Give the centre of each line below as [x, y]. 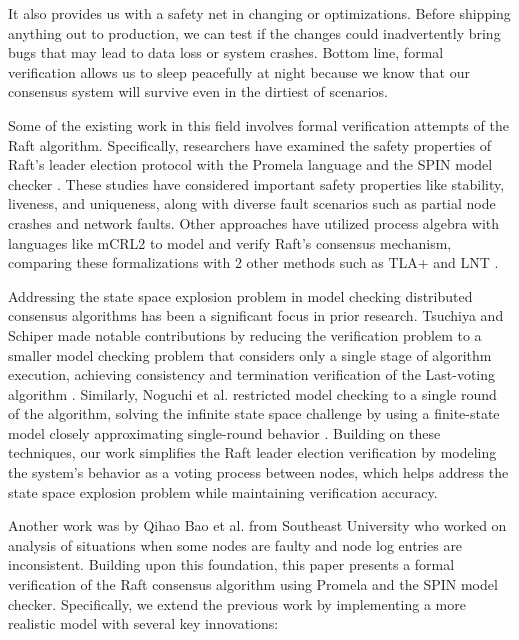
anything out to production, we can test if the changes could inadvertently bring [254, 32]
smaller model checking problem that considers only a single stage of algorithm [250, 354]
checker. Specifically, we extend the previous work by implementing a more [237, 603]
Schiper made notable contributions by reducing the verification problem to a [245, 334]
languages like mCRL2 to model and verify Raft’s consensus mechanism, [230, 242]
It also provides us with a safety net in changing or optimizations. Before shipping [259, 13]
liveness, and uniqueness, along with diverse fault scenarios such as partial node [252, 203]
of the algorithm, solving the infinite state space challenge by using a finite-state [254, 413]
